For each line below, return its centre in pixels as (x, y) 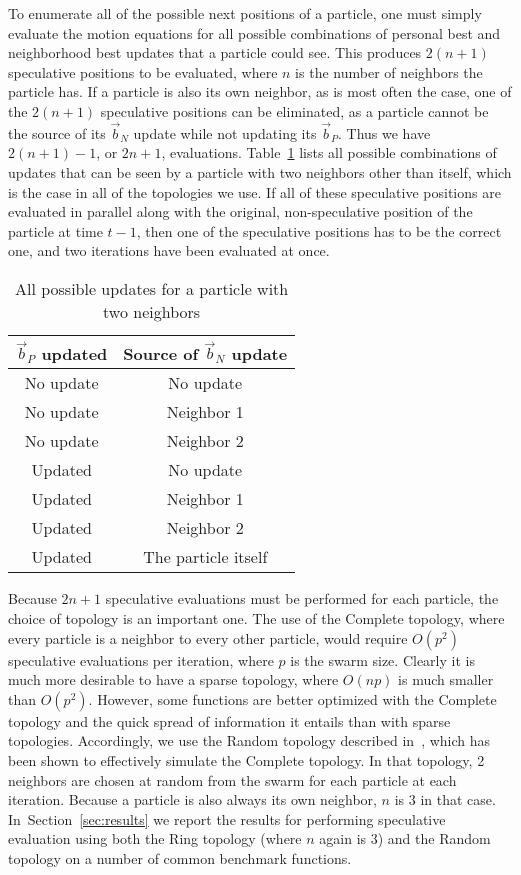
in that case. (458, 799)
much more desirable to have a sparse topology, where (173, 679)
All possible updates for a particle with (151, 288)
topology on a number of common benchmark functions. (180, 858)
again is (343, 838)
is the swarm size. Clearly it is (382, 659)
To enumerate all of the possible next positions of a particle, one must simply (245, 13)
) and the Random (434, 838)
